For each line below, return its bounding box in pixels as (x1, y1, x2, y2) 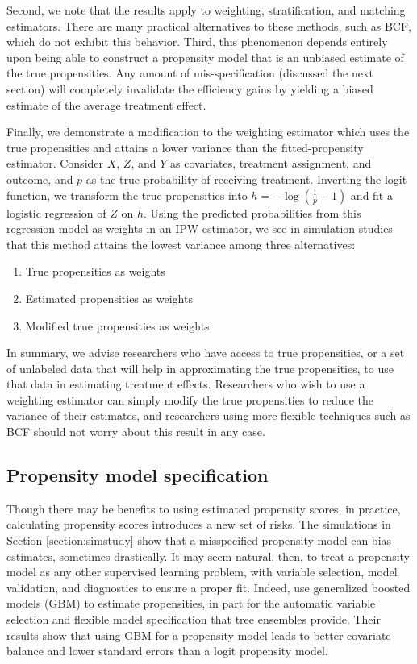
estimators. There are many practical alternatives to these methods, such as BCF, (6, 17, 411, 34)
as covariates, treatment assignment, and (169, 155, 372, 172)
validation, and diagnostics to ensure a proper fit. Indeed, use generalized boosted (6, 579, 411, 596)
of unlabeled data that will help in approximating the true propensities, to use (6, 359, 394, 376)
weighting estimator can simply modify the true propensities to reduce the (6, 391, 374, 408)
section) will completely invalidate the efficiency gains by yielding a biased (6, 80, 373, 97)
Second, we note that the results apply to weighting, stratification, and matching (6, 2, 406, 18)
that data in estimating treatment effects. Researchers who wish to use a (6, 376, 365, 392)
